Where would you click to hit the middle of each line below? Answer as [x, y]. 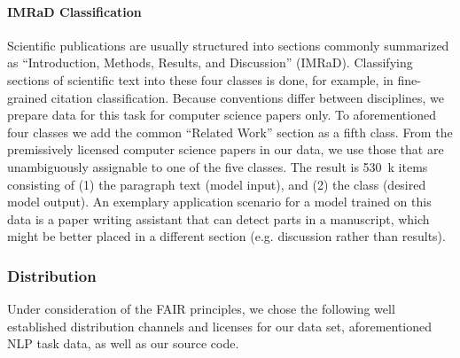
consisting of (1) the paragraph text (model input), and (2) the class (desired [217, 184]
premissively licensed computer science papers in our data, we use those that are [226, 149]
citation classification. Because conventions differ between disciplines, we [248, 97]
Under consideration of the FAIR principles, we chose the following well [201, 309]
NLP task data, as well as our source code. [123, 343]
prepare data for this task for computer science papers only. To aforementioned [222, 115]
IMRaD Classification [74, 11]
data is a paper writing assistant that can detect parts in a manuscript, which [218, 218]
